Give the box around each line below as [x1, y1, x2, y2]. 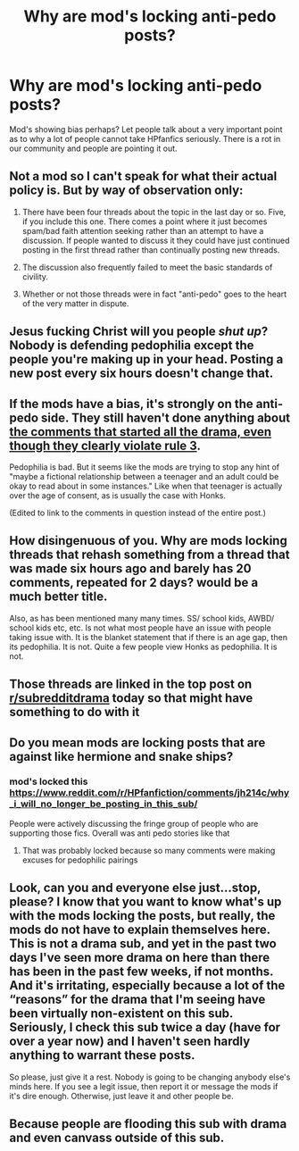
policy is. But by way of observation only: [9, 183, 244, 198]
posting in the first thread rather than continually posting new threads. [21, 244, 280, 255]
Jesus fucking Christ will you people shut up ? [9, 324, 269, 339]
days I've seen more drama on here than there [9, 950, 270, 965]
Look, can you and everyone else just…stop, [9, 880, 262, 896]
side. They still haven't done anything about [40, 410, 291, 425]
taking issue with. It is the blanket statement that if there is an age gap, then [9, 631, 288, 642]
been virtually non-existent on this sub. [9, 1006, 234, 1022]
